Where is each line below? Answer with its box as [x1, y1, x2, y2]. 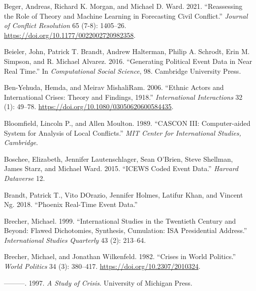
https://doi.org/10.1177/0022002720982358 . [4, 29, 136, 40]
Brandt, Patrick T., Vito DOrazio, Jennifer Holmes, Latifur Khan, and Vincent [4, 189, 243, 200]
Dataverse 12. [4, 173, 45, 183]
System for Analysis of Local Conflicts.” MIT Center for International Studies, [4, 127, 241, 138]
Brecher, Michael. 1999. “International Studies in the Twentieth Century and [4, 215, 236, 226]
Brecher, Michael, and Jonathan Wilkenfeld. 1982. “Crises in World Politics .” [4, 251, 236, 262]
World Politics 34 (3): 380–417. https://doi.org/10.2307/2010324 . [4, 261, 201, 271]
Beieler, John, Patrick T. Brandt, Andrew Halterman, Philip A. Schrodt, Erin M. [4, 46, 250, 57]
